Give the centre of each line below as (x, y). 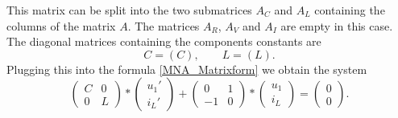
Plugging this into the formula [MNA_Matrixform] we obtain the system (187, 69)
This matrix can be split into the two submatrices (129, 10)
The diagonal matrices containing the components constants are (164, 41)
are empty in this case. (337, 25)
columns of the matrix (61, 25)
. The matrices (164, 25)
